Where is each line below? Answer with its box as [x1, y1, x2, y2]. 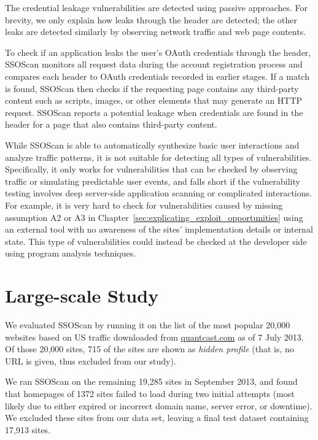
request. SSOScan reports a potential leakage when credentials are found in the [5, 106, 303, 118]
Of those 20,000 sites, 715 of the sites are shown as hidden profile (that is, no [5, 342, 294, 355]
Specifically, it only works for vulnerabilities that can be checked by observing [5, 163, 298, 176]
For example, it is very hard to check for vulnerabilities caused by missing [5, 198, 283, 211]
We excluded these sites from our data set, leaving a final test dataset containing [5, 411, 309, 424]
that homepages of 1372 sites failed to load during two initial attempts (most [5, 387, 295, 399]
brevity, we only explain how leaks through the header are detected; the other [5, 13, 297, 26]
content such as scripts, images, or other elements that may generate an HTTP [5, 94, 303, 107]
